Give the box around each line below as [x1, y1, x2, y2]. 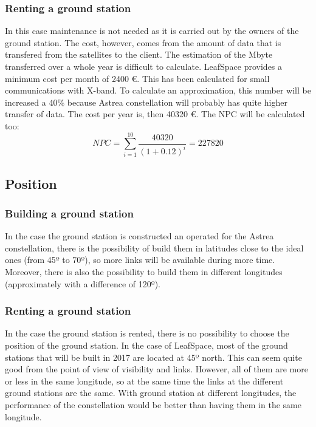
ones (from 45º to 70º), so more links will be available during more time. [5, 253, 275, 266]
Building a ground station [5, 206, 134, 220]
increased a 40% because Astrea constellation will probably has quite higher [5, 95, 287, 108]
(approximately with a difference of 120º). [5, 277, 161, 290]
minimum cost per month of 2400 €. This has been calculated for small [5, 72, 270, 84]
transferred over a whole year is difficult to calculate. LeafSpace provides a [5, 60, 283, 72]
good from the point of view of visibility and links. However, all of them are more [5, 363, 308, 375]
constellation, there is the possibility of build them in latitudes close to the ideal [5, 241, 304, 254]
